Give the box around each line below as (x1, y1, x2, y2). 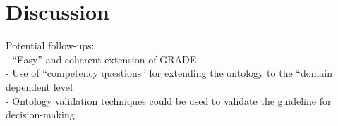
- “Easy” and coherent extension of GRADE (6, 51, 197, 66)
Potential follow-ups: (6, 38, 95, 53)
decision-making (6, 107, 75, 122)
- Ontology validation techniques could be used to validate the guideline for (6, 93, 332, 108)
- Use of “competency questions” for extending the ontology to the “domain (6, 65, 333, 80)
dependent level (6, 79, 73, 94)
